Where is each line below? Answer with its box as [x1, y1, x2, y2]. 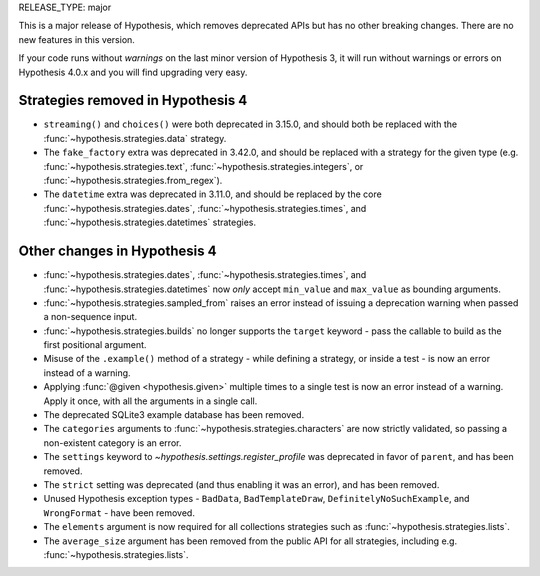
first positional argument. [43, 339, 147, 351]
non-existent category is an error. [43, 436, 182, 449]
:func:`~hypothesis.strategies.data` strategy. [43, 132, 227, 144]
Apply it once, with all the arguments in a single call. [43, 395, 258, 407]
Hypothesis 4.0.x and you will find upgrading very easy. [18, 66, 248, 78]
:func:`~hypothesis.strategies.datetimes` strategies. [43, 216, 257, 229]
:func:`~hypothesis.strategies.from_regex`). [43, 175, 223, 187]
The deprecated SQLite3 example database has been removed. [43, 409, 305, 421]
